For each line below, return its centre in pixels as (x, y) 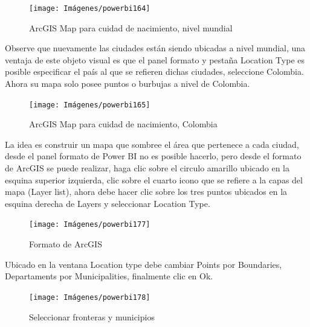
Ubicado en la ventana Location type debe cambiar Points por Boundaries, (144, 264)
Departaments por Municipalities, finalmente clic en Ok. (109, 276)
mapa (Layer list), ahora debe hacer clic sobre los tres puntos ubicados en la (146, 192)
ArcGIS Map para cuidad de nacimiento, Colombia (123, 124)
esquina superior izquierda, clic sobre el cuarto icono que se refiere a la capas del (154, 179)
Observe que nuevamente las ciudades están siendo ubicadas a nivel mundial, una (155, 48)
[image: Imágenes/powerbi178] (90, 297)
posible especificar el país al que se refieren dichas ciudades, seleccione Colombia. (154, 71)
